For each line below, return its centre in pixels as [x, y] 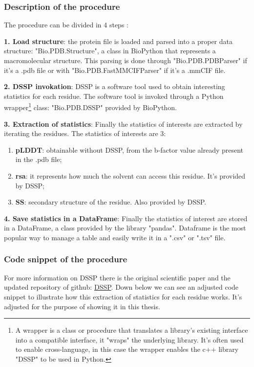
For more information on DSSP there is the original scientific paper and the [117, 277]
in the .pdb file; [39, 159]
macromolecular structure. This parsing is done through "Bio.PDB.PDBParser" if [126, 60]
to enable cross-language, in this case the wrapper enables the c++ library [127, 349]
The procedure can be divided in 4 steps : [66, 25]
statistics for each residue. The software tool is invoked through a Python [114, 96]
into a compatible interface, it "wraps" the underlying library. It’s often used [129, 339]
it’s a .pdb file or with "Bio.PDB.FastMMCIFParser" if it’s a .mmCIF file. [115, 70]
